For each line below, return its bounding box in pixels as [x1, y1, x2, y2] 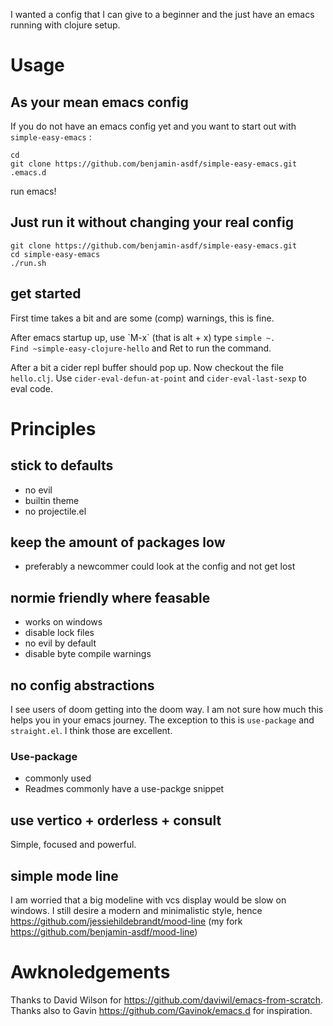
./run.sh [10, 258, 47, 268]
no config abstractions [10, 677, 155, 694]
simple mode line [10, 867, 119, 884]
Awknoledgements [10, 961, 171, 984]
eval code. [10, 382, 54, 394]
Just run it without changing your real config [10, 214, 294, 231]
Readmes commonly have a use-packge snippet [24, 783, 225, 795]
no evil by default [24, 637, 97, 649]
